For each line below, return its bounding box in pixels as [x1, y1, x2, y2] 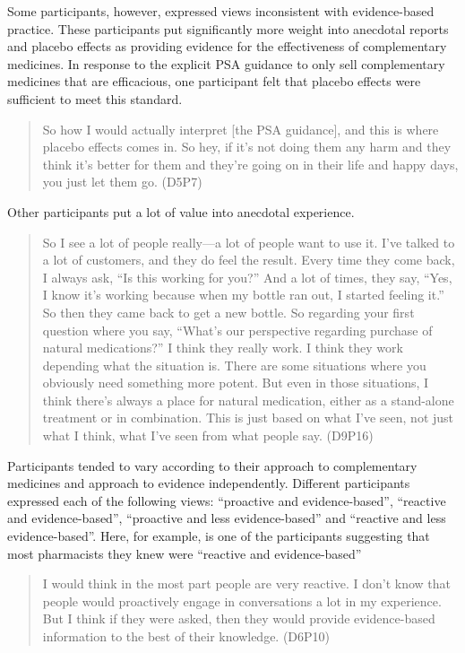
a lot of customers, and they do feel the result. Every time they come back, [42, 250, 455, 269]
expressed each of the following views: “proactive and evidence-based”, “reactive [7, 491, 446, 509]
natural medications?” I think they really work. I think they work [42, 338, 403, 357]
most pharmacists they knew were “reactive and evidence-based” [7, 544, 362, 562]
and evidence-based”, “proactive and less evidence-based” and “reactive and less [7, 509, 446, 527]
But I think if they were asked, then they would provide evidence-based [42, 609, 435, 628]
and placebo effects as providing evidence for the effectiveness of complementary [7, 37, 447, 56]
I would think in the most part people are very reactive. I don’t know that [42, 574, 452, 593]
